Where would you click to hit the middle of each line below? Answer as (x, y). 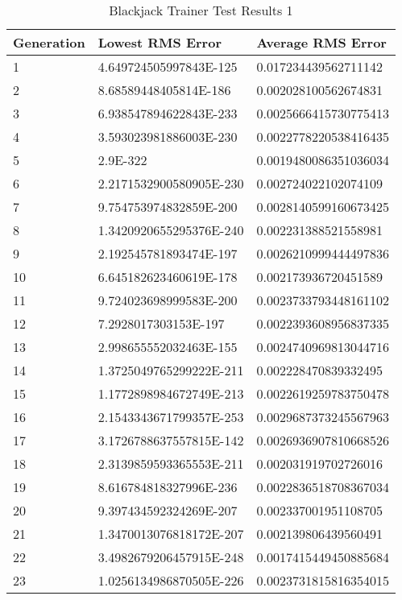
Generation (49, 42)
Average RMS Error (321, 42)
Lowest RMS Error (160, 42)
